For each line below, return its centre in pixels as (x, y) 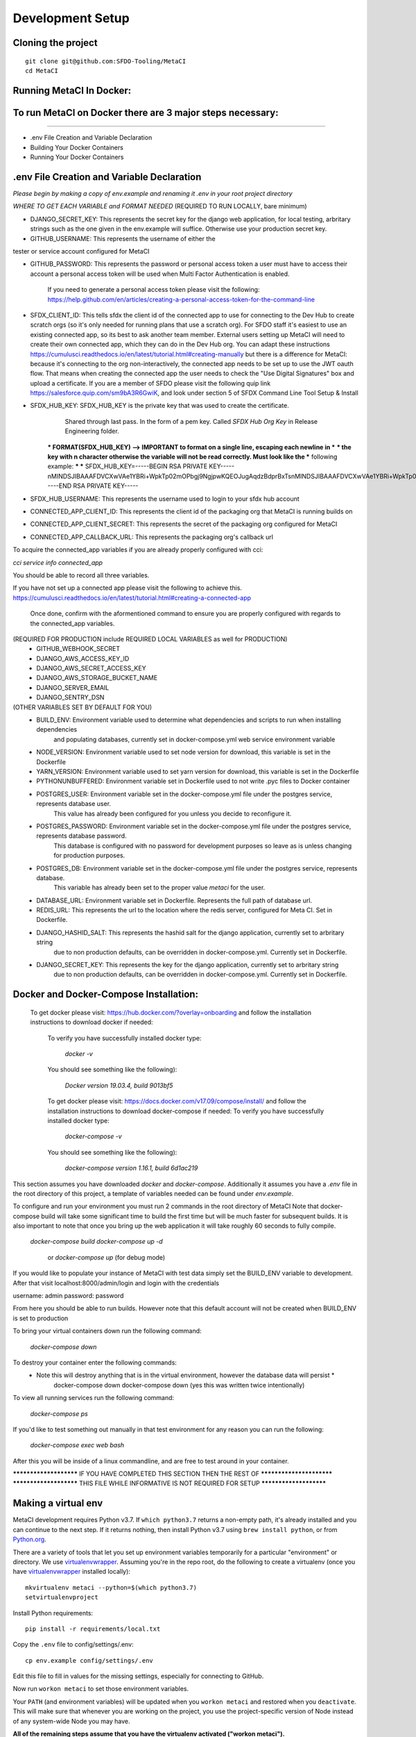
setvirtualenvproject (62, 1597)
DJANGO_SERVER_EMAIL (73, 687)
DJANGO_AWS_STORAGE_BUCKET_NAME (97, 678)
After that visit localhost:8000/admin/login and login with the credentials (116, 1283)
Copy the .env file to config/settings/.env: (73, 1645)
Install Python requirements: (53, 1613)
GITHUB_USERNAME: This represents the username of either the (123, 238)
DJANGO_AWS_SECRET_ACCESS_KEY (91, 668)
